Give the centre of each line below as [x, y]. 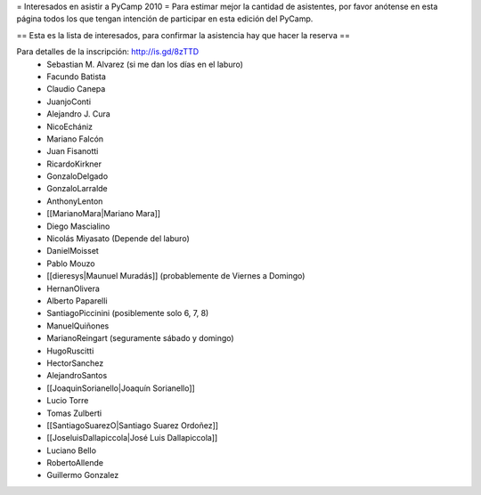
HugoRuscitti [70, 351]
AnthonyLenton [75, 201]
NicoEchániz [70, 126]
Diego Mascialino [78, 226]
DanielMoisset [73, 251]
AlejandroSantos [77, 376]
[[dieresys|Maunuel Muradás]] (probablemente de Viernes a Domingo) [176, 276]
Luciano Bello [72, 450]
